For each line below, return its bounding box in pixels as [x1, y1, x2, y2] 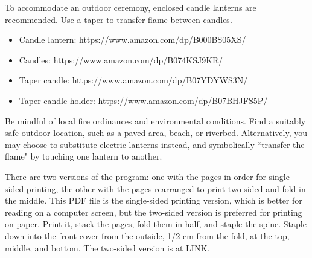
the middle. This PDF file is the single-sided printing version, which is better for [5, 194, 302, 207]
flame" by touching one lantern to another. [5, 150, 162, 163]
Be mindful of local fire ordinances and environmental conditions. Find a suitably [5, 114, 306, 127]
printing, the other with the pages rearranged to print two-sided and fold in [26, 182, 306, 195]
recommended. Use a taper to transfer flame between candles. [5, 13, 232, 25]
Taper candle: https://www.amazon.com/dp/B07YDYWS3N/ [19, 74, 248, 86]
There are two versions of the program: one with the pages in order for [5, 170, 266, 182]
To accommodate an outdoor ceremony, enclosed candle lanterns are [5, 1, 256, 13]
